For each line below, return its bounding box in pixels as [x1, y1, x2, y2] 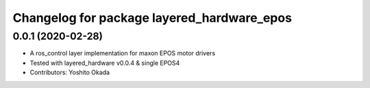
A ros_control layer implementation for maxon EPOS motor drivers [29, 49, 216, 57]
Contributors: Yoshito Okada [29, 68, 110, 76]
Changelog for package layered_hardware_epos [12, 10, 293, 25]
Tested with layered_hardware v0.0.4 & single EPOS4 [29, 59, 180, 67]
